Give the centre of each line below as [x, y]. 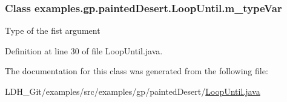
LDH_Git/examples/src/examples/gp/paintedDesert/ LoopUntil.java [133, 91]
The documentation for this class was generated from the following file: [137, 71]
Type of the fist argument [53, 30]
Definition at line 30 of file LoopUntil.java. [84, 50]
